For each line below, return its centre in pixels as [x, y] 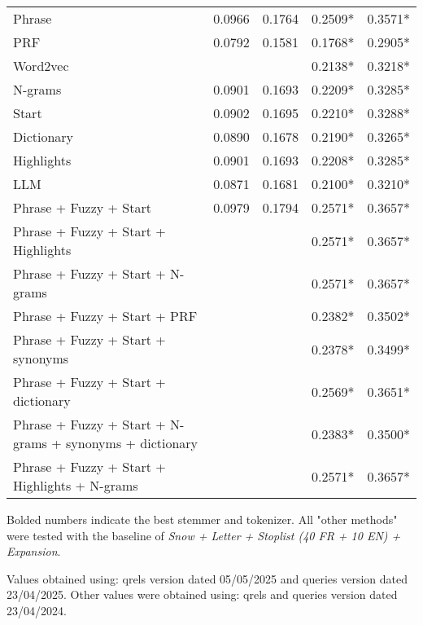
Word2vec [41, 66]
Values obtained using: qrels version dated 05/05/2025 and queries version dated [207, 578]
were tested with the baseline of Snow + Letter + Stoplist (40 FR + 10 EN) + [204, 535]
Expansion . [34, 551]
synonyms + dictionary [132, 443]
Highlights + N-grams [76, 485]
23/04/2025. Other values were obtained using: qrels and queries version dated [202, 594]
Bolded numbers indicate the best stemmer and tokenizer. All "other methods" [202, 519]
